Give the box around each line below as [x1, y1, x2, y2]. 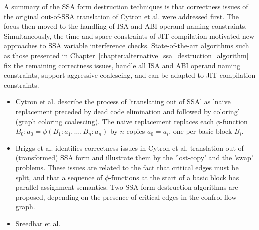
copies [126, 126, 145, 136]
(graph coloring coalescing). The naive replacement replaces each [15, 116, 214, 126]
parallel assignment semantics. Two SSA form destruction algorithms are [15, 182, 238, 192]
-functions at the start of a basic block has [109, 172, 239, 182]
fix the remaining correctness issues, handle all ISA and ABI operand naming [4, 60, 241, 70]
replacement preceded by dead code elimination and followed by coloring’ [15, 106, 240, 116]
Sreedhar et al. [15, 218, 61, 228]
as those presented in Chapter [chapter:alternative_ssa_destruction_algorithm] [4, 50, 249, 60]
